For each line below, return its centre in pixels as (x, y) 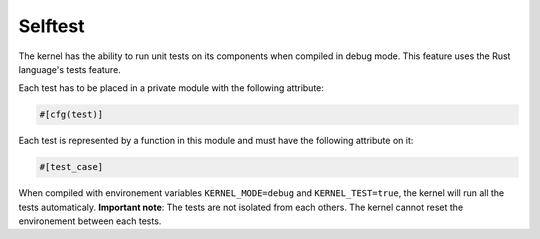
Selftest (51, 26)
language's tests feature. (70, 69)
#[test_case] (71, 167)
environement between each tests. (90, 221)
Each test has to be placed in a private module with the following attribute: (171, 88)
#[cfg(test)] (71, 114)
